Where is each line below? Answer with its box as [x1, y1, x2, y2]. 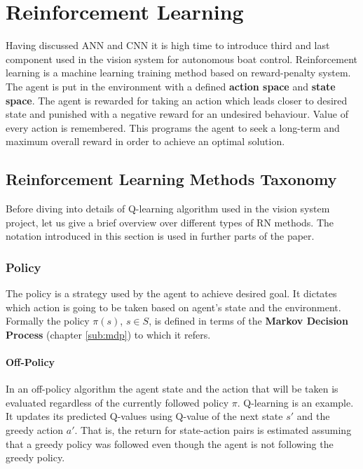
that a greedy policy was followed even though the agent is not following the [6, 436, 334, 451]
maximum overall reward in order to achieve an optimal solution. [6, 134, 285, 149]
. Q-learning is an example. [237, 395, 354, 409]
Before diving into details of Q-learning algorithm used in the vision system [6, 201, 330, 216]
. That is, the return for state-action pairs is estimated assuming [74, 423, 352, 437]
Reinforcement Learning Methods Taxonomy [6, 168, 337, 190]
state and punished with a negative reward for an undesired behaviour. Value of [6, 107, 348, 121]
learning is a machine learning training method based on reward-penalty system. [6, 65, 351, 80]
